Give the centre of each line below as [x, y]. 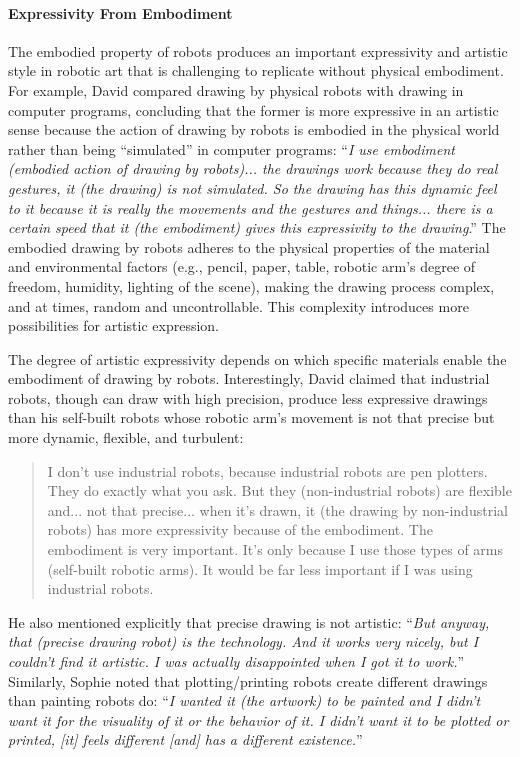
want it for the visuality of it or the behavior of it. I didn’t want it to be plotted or [258, 719]
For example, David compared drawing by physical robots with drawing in [236, 89]
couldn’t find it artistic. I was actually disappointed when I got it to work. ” [236, 661]
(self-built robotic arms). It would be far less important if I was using [260, 568]
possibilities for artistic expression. [113, 325]
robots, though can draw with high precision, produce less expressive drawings [248, 397]
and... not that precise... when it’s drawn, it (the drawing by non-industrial [277, 509]
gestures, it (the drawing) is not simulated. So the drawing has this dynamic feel [252, 187]
